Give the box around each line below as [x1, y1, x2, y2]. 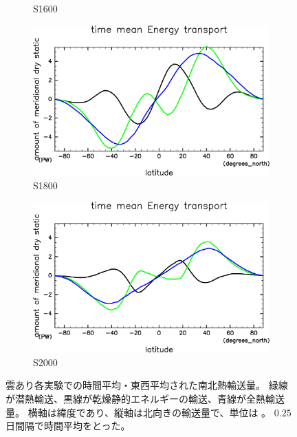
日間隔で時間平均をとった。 [5, 418, 131, 433]
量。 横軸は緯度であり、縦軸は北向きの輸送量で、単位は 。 [5, 405, 272, 419]
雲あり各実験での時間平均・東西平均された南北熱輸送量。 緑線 [5, 378, 288, 392]
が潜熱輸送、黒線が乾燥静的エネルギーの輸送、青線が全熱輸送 [5, 391, 285, 405]
